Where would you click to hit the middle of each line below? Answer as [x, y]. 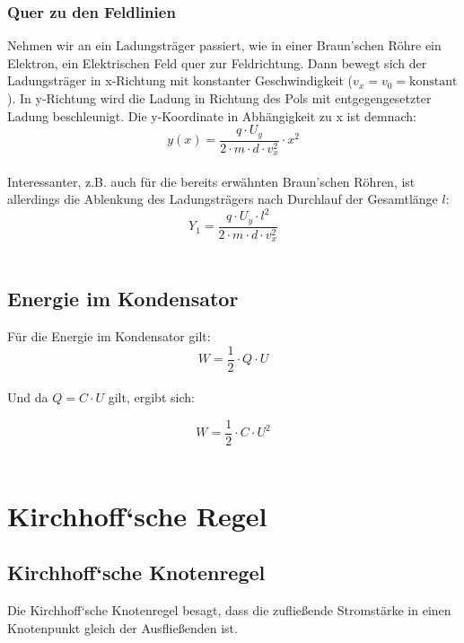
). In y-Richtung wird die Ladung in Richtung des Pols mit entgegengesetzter [219, 98]
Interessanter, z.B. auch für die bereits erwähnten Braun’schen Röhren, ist [211, 181]
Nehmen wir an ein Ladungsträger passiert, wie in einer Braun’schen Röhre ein [224, 45]
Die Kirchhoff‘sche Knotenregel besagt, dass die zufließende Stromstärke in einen [229, 610]
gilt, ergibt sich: [151, 397]
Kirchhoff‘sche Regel [137, 515]
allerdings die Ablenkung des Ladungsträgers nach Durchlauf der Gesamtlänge [223, 199]
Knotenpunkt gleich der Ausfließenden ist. [123, 627]
